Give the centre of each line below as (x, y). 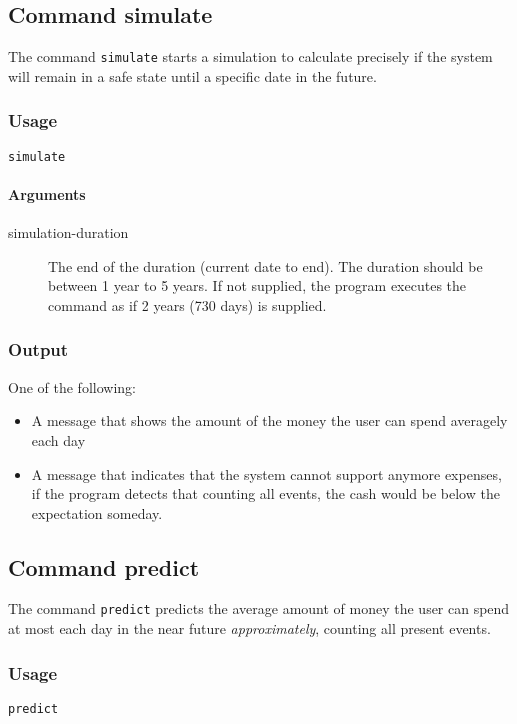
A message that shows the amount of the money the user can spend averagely (269, 420)
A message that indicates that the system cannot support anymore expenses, (266, 473)
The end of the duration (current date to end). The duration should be (265, 265)
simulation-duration (68, 232)
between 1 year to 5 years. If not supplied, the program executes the (257, 285)
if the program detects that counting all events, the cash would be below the (265, 493)
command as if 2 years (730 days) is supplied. (187, 304)
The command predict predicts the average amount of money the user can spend (259, 608)
